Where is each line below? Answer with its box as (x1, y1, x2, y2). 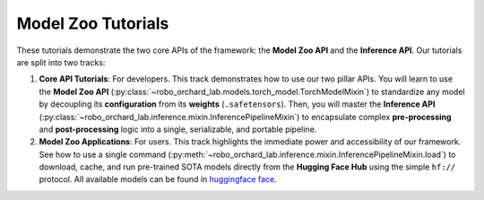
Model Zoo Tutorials (16, 13, 169, 33)
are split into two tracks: (16, 57, 106, 67)
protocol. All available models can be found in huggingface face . (39, 174, 277, 185)
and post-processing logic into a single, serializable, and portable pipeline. (39, 124, 317, 135)
